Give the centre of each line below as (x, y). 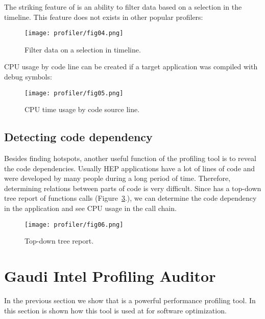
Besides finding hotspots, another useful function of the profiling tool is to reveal (130, 158)
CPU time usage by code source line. (82, 109)
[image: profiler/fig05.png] (74, 93)
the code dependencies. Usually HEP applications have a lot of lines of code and (130, 168)
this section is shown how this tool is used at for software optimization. (115, 310)
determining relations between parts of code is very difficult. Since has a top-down (133, 188)
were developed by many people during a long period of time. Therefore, (117, 178)
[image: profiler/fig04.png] (74, 33)
